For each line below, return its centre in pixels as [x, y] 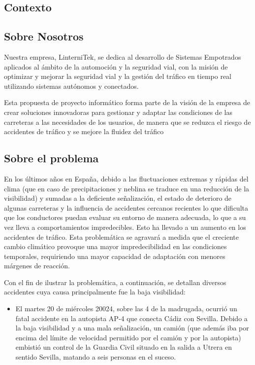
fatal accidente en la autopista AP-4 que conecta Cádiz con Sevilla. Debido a [131, 318]
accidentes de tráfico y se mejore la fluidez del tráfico [84, 131]
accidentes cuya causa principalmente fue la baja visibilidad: [95, 292]
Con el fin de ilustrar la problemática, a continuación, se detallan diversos [115, 282]
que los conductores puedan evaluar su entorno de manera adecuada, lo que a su [125, 217]
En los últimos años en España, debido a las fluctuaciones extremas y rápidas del [126, 178]
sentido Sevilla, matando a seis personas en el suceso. [96, 357]
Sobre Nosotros [44, 36]
